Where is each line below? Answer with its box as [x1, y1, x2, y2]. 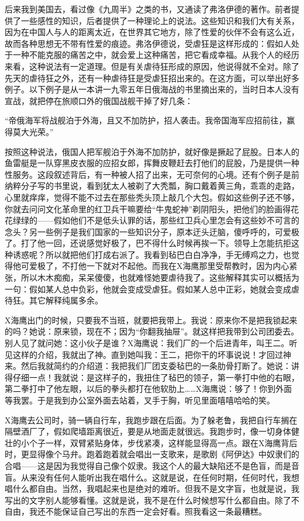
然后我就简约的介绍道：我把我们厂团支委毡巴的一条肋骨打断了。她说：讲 [20, 360, 299, 372]
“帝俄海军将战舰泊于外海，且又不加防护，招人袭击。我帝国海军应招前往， [5, 114, 287, 126]
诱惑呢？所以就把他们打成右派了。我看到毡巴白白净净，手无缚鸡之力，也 [12, 248, 291, 260]
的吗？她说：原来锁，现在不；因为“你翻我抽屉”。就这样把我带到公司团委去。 [5, 325, 299, 337]
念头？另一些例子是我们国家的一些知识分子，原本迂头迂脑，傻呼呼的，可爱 [5, 225, 291, 237]
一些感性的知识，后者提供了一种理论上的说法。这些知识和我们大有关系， [20, 14, 299, 26]
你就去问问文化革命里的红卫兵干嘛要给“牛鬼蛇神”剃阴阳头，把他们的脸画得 [5, 202, 291, 215]
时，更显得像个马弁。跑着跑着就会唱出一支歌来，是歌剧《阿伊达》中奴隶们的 [5, 448, 299, 460]
